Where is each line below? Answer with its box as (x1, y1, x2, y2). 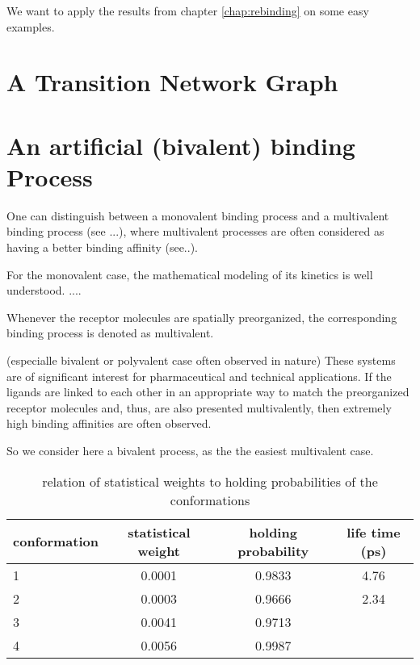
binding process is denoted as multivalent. (6, 324, 214, 341)
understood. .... (6, 282, 82, 299)
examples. (6, 18, 55, 35)
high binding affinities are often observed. (6, 415, 212, 432)
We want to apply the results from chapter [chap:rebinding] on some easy (6, 2, 369, 19)
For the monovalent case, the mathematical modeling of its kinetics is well (6, 266, 373, 282)
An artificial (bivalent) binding (6, 128, 355, 161)
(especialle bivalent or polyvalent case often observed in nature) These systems (6, 352, 396, 369)
